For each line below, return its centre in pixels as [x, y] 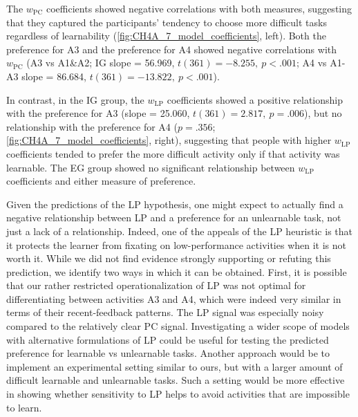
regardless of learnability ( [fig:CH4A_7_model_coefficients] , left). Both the [166, 36]
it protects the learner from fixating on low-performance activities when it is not [177, 244]
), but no [323, 113]
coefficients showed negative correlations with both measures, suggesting [199, 8]
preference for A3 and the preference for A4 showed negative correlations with [172, 49]
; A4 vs [311, 63]
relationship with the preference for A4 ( [92, 126]
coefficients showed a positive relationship [255, 99]
